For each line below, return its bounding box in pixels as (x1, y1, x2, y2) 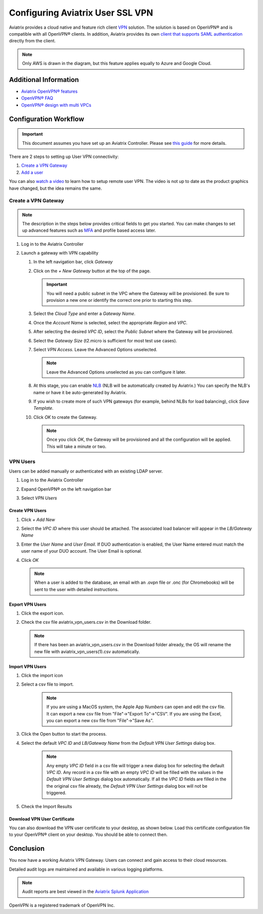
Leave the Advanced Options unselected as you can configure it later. (46, 369, 187, 375)
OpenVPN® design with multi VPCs (21, 102, 92, 108)
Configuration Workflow (9, 115, 84, 123)
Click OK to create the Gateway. (33, 414, 97, 420)
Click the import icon (21, 673, 63, 678)
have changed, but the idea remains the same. (9, 185, 102, 191)
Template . (33, 405, 54, 411)
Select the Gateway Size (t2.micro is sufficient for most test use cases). (33, 338, 177, 343)
